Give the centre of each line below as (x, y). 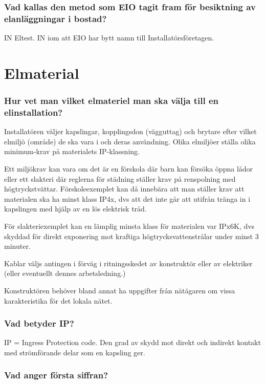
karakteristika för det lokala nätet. (58, 300)
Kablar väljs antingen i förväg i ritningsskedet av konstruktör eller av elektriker (128, 263)
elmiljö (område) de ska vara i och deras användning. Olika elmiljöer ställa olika (130, 141)
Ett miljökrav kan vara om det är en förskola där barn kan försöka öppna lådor (129, 169)
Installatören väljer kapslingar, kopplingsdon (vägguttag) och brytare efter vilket (130, 131)
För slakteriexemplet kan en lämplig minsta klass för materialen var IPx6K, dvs (129, 226)
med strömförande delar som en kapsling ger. (75, 352)
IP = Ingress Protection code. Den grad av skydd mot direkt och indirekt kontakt (132, 342)
